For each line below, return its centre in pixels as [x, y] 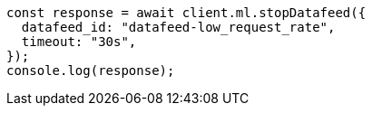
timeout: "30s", [79, 42]
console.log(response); [91, 71]
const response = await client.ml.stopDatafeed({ [186, 13]
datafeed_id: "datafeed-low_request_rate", [178, 27]
